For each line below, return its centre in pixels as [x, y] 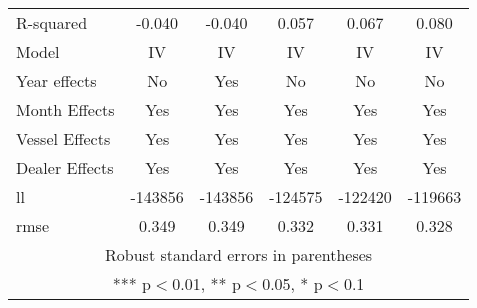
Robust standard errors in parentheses [239, 254]
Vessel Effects [63, 138]
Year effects [56, 80]
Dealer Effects [65, 167]
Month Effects [65, 109]
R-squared [52, 22]
